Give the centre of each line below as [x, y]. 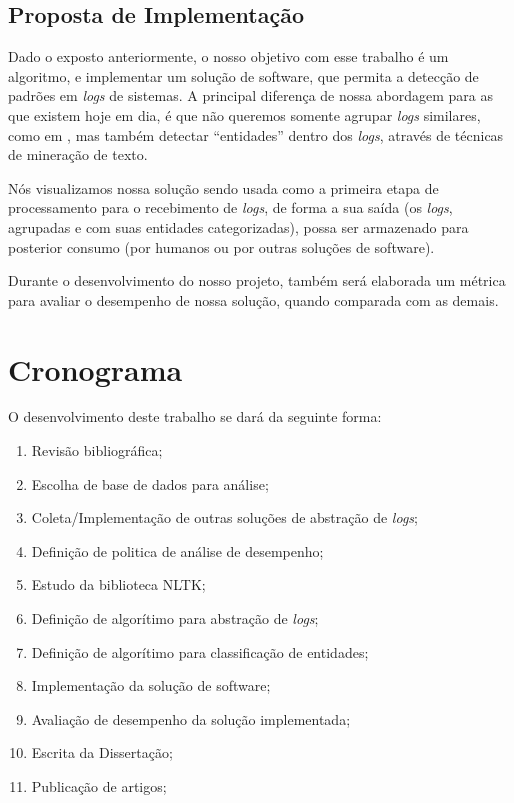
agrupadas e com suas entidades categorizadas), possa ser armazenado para [238, 226]
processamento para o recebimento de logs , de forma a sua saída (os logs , [230, 207]
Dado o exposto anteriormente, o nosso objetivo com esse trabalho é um [228, 56]
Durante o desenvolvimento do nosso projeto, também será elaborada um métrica [257, 280]
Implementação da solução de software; [151, 685]
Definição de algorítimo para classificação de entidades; [200, 651]
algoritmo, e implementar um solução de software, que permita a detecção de [243, 75]
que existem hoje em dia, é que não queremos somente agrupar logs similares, [244, 114]
